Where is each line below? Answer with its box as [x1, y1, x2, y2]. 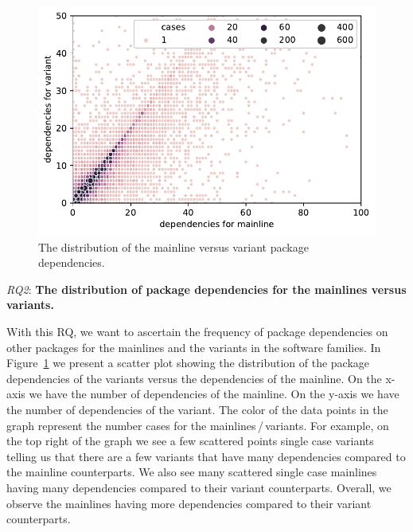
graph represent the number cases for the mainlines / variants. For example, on [6, 417, 389, 433]
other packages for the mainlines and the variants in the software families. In [6, 338, 381, 355]
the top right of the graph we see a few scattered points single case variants [6, 432, 374, 449]
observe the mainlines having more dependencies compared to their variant [6, 495, 372, 511]
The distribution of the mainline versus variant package [38, 238, 309, 255]
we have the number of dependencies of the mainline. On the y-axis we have [29, 385, 399, 402]
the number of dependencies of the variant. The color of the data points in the [6, 401, 388, 417]
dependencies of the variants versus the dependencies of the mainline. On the [6, 370, 382, 386]
